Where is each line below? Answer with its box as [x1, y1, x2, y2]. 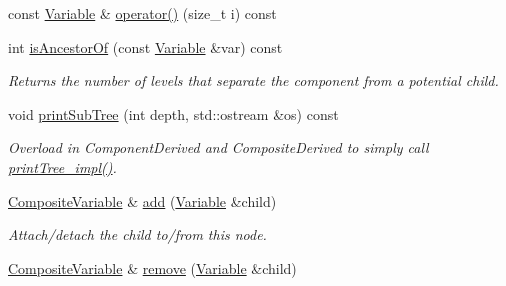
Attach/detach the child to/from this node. [8, 224, 267, 245]
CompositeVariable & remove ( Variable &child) [8, 257, 297, 278]
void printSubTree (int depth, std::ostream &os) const [8, 103, 339, 124]
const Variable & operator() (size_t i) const [8, 3, 277, 23]
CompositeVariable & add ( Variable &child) [8, 190, 277, 211]
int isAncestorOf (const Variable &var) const [8, 36, 283, 57]
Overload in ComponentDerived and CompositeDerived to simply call [8, 137, 429, 158]
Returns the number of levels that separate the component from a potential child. [8, 70, 499, 91]
